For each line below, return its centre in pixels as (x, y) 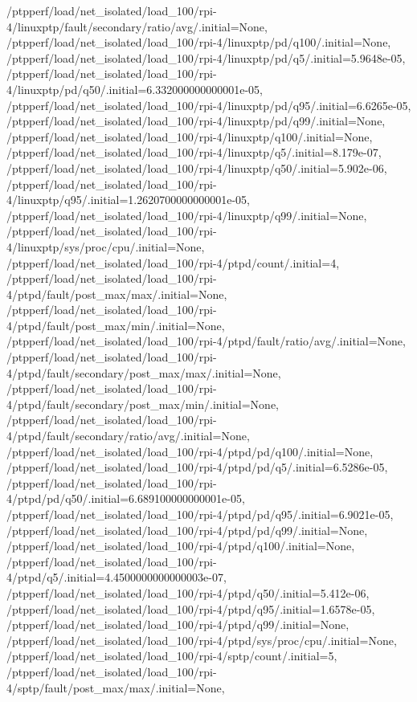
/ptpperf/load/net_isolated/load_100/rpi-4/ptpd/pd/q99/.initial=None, (187, 530)
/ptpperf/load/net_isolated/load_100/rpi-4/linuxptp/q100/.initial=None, (190, 136)
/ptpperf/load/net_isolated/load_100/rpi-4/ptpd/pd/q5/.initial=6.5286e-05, (197, 467)
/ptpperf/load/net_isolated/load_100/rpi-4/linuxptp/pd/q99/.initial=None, (196, 121)
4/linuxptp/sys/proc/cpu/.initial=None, (106, 246)
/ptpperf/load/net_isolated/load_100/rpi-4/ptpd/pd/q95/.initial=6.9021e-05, (200, 514)
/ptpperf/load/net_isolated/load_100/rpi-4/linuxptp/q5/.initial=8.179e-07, (194, 152)
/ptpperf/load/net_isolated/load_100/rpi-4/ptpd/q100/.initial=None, (181, 546)
